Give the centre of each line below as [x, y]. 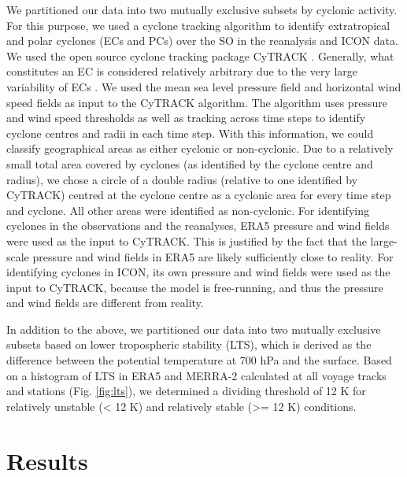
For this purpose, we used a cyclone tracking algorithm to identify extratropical [198, 25]
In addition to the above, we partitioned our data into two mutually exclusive [194, 329]
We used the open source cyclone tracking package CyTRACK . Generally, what [200, 55]
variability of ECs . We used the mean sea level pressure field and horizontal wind [204, 86]
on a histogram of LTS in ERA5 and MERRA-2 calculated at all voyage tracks [196, 375]
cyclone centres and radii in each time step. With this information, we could [190, 133]
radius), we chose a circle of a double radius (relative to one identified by [182, 179]
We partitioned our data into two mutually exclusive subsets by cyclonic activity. [202, 9]
